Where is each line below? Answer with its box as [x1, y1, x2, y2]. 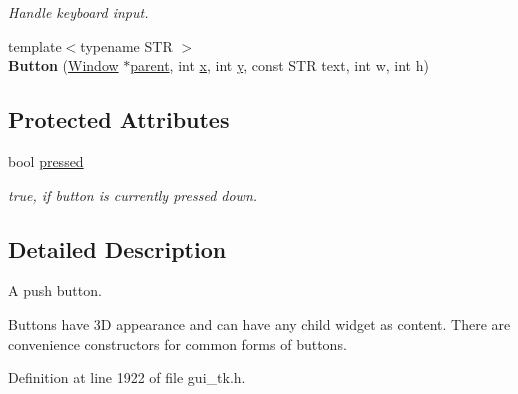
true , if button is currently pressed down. [8, 184, 258, 205]
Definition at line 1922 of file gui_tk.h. [8, 367, 246, 388]
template [8, 35, 62, 56]
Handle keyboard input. [8, 2, 149, 22]
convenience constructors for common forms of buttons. [8, 333, 347, 354]
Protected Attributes [8, 104, 230, 135]
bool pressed [8, 150, 84, 171]
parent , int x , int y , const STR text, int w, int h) [130, 55, 429, 76]
